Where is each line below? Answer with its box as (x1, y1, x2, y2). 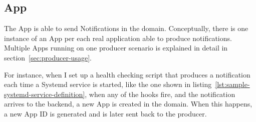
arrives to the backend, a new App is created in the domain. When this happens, (4, 98, 252, 109)
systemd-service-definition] (4, 88, 85, 99)
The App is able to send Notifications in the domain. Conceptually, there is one (4, 23, 248, 33)
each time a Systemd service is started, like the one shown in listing (4, 79, 212, 89)
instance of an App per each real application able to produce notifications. (4, 32, 232, 43)
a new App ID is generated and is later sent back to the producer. (4, 108, 207, 118)
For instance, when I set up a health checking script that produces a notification (4, 69, 250, 79)
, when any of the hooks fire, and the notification (85, 88, 235, 99)
